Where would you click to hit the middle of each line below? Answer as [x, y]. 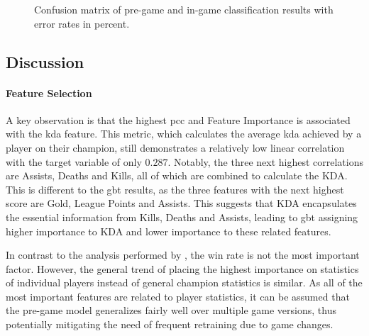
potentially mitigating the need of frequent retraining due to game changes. [170, 324]
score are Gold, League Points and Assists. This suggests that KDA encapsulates [181, 203]
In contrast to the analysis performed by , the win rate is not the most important [183, 255]
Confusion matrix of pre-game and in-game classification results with [184, 9]
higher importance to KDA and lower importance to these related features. [169, 231]
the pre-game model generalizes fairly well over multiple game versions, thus [171, 310]
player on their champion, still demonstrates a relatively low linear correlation [175, 147]
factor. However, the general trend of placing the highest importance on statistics [182, 268]
